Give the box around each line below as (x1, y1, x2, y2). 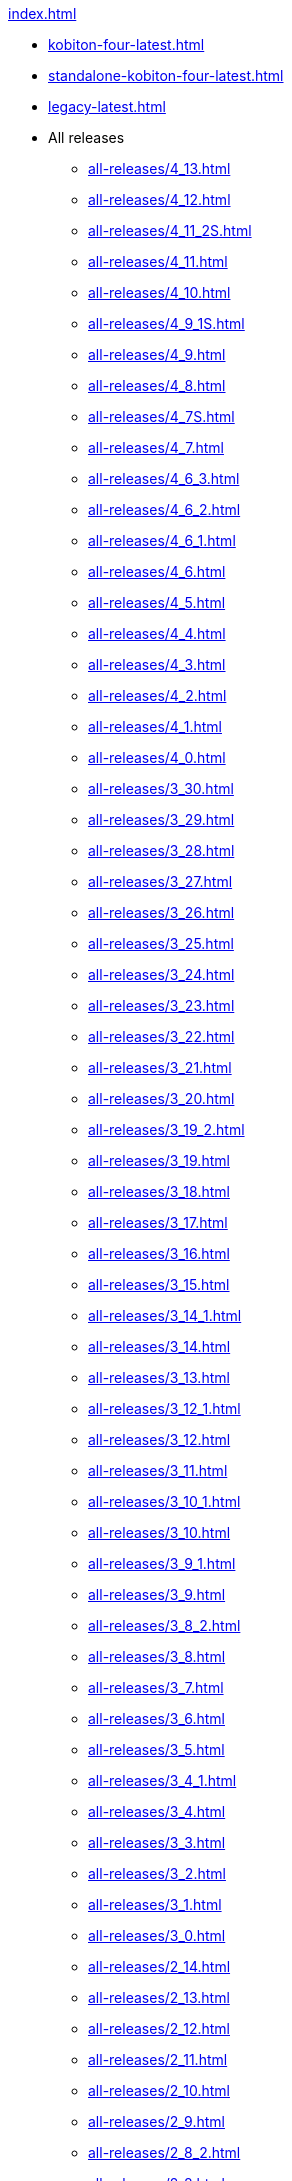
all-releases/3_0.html (88, 1927, 226, 1944)
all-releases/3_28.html (88, 842, 235, 859)
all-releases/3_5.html (88, 1741, 225, 1758)
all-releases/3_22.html (88, 1028, 235, 1045)
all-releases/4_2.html (88, 687, 227, 704)
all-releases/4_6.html (88, 563, 226, 580)
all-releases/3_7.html (88, 1679, 224, 1696)
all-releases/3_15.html (88, 1276, 230, 1293)
